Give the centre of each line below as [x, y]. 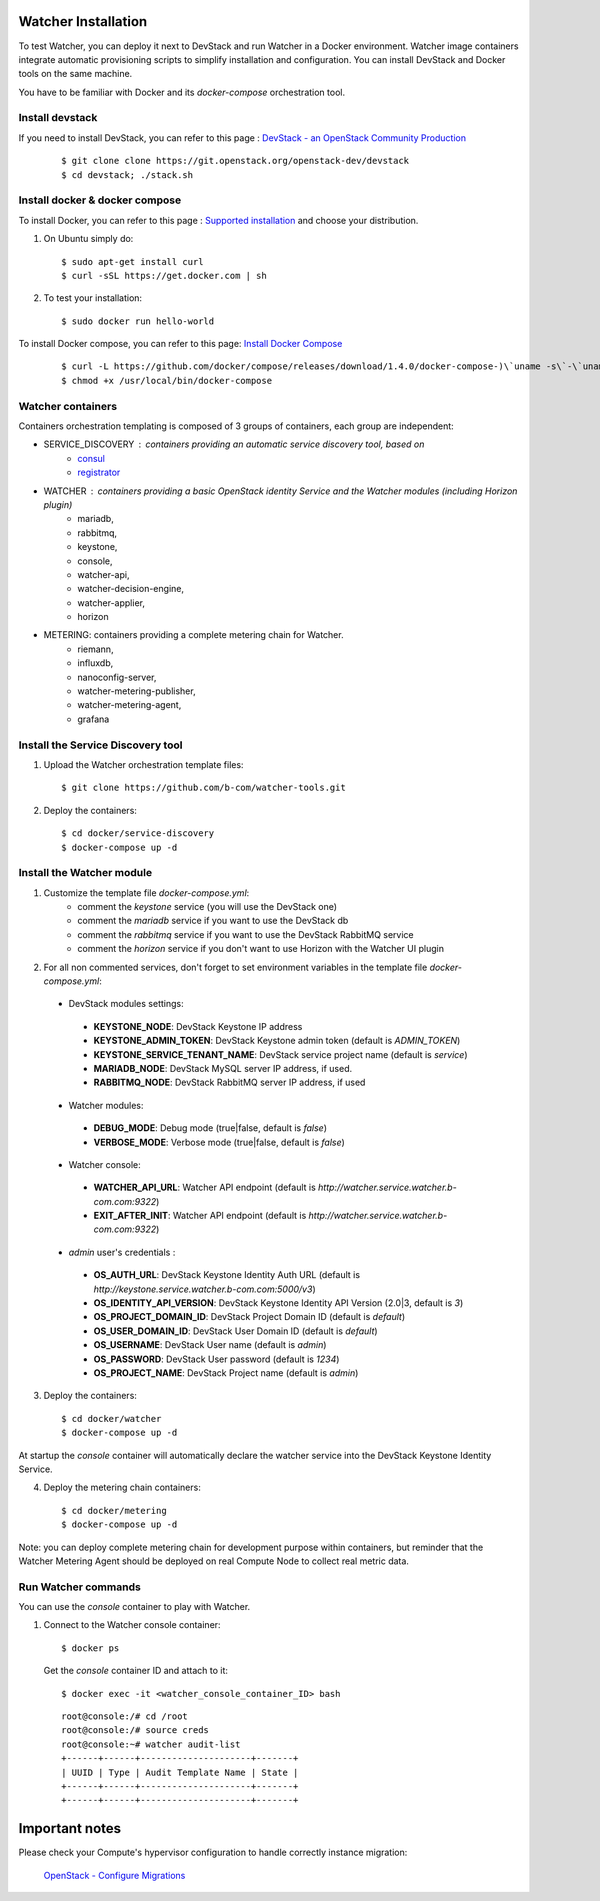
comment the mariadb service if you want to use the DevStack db [213, 921]
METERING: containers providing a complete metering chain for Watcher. [193, 635]
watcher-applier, [111, 602]
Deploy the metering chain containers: [122, 1487]
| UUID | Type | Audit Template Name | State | [180, 1772]
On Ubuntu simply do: [88, 239]
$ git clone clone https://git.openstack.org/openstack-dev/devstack [235, 161]
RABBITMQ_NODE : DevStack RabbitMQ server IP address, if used [229, 1082]
